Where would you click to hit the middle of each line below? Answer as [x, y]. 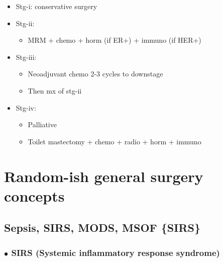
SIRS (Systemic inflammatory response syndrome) [116, 252]
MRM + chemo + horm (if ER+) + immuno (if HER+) [115, 40]
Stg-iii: [26, 57]
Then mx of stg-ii [55, 90]
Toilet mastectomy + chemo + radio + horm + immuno [115, 141]
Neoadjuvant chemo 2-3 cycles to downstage [95, 74]
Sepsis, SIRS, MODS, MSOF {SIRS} [102, 228]
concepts [34, 195]
